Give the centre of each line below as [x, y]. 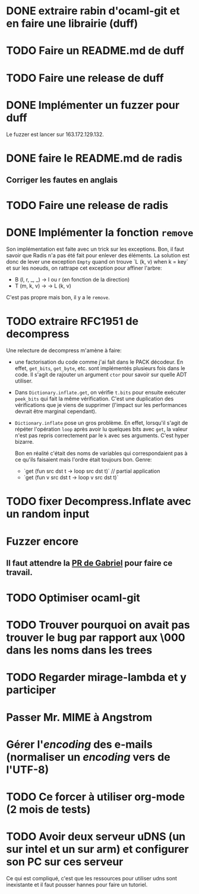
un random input [48, 514]
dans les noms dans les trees [79, 650]
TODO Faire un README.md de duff [95, 51]
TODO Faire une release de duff [85, 78]
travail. [19, 572]
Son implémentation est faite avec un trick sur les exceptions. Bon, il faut [95, 249]
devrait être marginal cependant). [56, 412]
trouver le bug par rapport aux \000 [96, 638]
